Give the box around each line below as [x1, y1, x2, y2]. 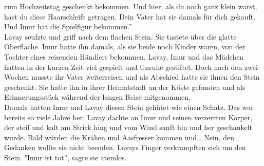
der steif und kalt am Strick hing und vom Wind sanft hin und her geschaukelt [4, 122, 253, 133]
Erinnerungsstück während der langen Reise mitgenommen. [4, 91, 191, 102]
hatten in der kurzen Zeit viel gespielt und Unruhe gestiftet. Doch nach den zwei [4, 61, 258, 72]
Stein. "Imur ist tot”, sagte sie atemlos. [4, 152, 127, 162]
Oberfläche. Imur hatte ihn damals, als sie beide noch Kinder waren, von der [4, 41, 246, 52]
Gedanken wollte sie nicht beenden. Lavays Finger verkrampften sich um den [4, 142, 246, 153]
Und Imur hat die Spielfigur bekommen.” [4, 21, 132, 32]
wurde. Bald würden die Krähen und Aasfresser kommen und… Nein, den [4, 132, 234, 142]
